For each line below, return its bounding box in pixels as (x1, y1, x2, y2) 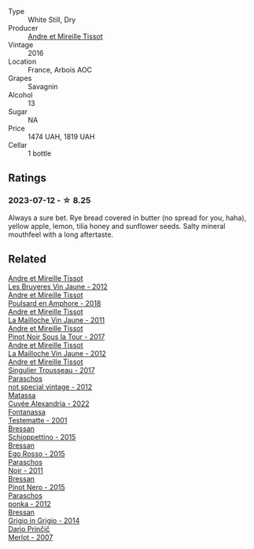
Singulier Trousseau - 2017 (8, 365, 96, 374)
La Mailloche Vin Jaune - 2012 (8, 348, 106, 358)
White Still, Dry (28, 15, 76, 24)
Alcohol (8, 90, 33, 99)
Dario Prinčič (8, 524, 50, 533)
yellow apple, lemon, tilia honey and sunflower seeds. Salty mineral (8, 221, 226, 230)
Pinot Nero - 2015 (8, 482, 65, 492)
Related (8, 252, 47, 266)
